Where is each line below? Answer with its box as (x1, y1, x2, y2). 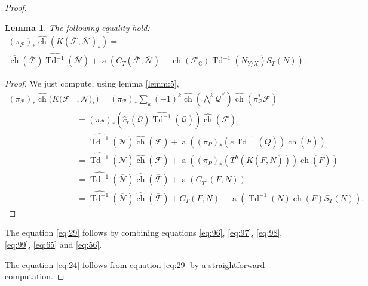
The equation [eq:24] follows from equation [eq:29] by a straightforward (5, 258, 265, 270)
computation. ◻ (5, 270, 65, 282)
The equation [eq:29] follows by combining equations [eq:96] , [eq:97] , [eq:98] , (5, 226, 283, 239)
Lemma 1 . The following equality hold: (5, 21, 150, 33)
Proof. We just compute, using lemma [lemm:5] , (5, 77, 179, 90)
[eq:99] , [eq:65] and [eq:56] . (5, 238, 102, 251)
